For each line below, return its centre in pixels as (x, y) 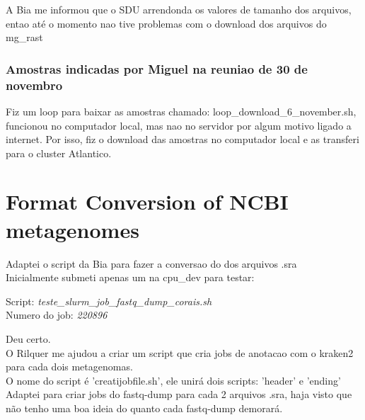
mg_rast (24, 37)
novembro (34, 85)
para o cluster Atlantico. (59, 153)
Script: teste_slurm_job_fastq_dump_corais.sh (109, 301)
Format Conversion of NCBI (147, 202)
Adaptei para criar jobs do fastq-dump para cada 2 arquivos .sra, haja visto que (179, 394)
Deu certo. (28, 338)
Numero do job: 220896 (57, 315)
